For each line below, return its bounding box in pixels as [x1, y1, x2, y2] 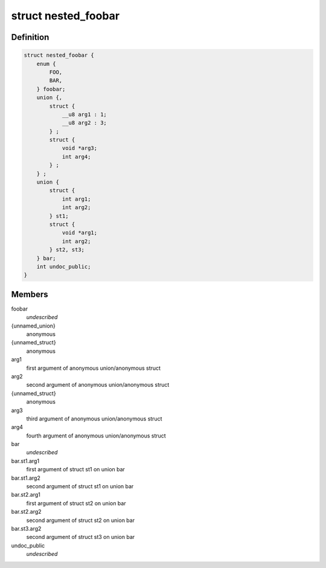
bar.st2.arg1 [11, 491, 40, 499]
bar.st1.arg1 [11, 457, 39, 465]
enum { [36, 60, 56, 67]
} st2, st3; [49, 247, 85, 253]
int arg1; [62, 195, 91, 202]
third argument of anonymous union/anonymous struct [26, 415, 162, 422]
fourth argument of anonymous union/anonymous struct [26, 432, 166, 439]
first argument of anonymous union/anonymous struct [26, 364, 161, 372]
